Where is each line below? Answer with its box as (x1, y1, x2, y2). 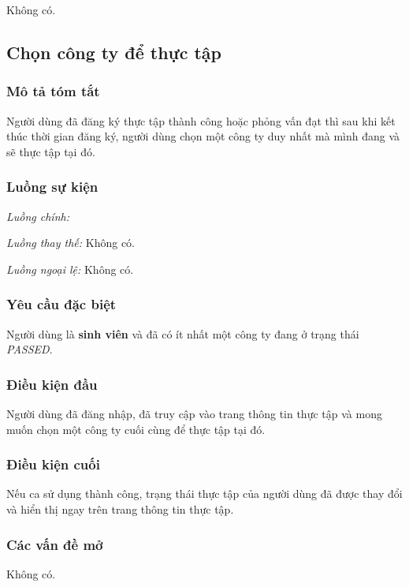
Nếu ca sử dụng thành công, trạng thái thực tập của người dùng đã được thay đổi (6, 485, 403, 502)
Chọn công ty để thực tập (6, 39, 221, 64)
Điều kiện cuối (6, 454, 100, 474)
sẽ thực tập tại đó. (6, 143, 95, 159)
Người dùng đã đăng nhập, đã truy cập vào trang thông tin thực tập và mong (6, 406, 382, 421)
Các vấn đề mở (6, 534, 103, 554)
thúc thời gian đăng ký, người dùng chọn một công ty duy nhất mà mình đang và (6, 128, 400, 144)
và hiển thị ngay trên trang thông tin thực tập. (6, 501, 234, 517)
